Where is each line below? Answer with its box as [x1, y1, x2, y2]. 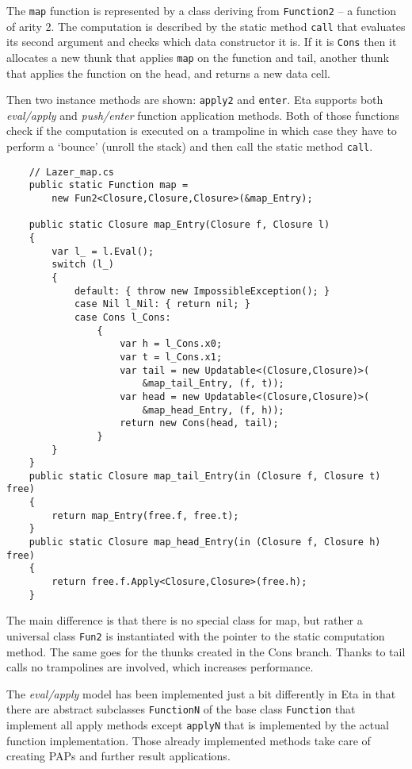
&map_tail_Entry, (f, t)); [142, 378, 284, 390]
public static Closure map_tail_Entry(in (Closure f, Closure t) [29, 470, 381, 482]
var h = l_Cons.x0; [120, 338, 223, 350]
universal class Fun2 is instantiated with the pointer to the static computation [6, 627, 385, 644]
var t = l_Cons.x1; [120, 351, 223, 363]
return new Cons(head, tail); [120, 417, 279, 429]
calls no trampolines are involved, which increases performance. [6, 659, 314, 675]
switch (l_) [51, 259, 115, 271]
